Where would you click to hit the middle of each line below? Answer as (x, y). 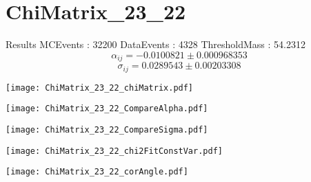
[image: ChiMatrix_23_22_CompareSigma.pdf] (107, 129)
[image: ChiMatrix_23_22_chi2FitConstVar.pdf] (114, 151)
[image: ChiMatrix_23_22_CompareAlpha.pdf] (107, 109)
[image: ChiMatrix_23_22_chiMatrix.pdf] (100, 88)
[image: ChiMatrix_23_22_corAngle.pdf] (97, 172)
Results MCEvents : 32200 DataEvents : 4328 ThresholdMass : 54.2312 (155, 44)
